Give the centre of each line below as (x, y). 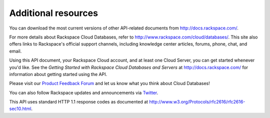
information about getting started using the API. (58, 74)
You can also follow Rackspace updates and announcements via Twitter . (84, 92)
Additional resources (54, 13)
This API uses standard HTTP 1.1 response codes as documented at (79, 102)
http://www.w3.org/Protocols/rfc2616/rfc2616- (197, 102)
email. (15, 51)
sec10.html (20, 109)
